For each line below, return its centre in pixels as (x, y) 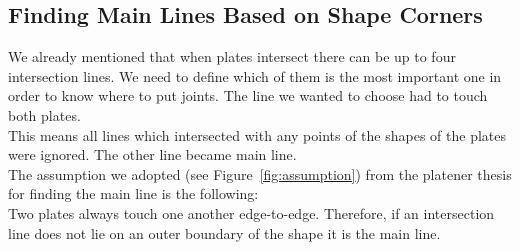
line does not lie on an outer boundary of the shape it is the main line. (224, 232)
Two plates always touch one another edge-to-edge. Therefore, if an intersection (251, 212)
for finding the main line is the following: (133, 193)
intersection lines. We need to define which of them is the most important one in (255, 75)
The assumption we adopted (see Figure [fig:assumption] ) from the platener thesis (260, 173)
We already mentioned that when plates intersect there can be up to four (232, 56)
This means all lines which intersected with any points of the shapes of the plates (257, 134)
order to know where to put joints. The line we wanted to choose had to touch (248, 95)
